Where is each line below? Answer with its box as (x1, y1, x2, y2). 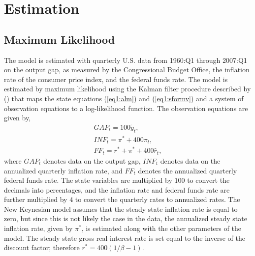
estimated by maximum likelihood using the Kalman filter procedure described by (4, 84, 251, 94)
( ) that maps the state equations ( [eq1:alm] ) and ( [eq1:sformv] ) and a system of (4, 93, 244, 103)
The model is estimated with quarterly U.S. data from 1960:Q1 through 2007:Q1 (4, 55, 247, 65)
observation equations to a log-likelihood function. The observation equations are (4, 103, 248, 113)
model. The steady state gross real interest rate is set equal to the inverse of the (4, 232, 245, 243)
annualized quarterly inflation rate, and (4, 165, 123, 175)
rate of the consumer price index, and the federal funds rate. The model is (4, 74, 228, 84)
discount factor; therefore (4, 242, 80, 253)
